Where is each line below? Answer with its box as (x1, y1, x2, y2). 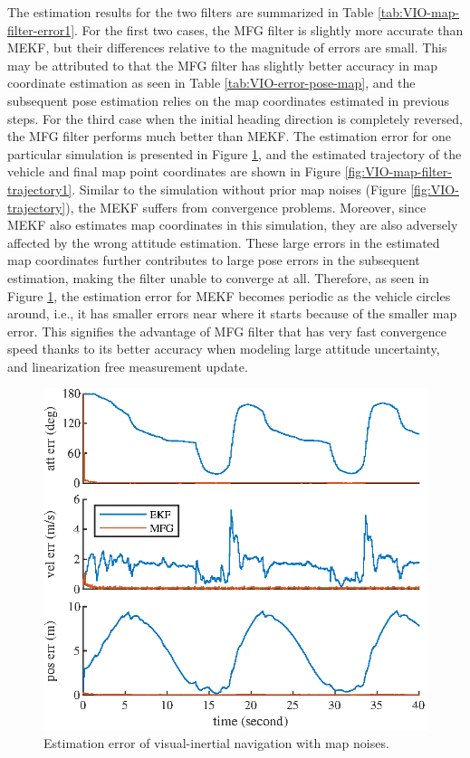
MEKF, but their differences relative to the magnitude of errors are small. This (7, 38, 447, 57)
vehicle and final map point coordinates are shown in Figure (7, 162, 341, 181)
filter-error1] (7, 20, 75, 39)
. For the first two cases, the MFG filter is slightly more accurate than (74, 20, 464, 39)
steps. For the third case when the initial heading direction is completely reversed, (7, 109, 463, 128)
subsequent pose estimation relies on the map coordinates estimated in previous (7, 90, 449, 109)
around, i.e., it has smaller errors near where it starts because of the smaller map (7, 304, 457, 323)
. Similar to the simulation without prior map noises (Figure (72, 179, 407, 198)
